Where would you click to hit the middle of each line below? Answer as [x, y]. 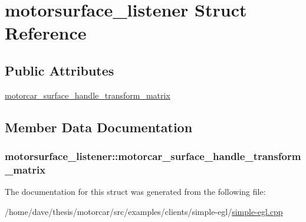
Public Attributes [60, 70]
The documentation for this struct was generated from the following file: [135, 192]
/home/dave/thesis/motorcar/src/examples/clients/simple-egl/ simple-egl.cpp [144, 211]
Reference [46, 33]
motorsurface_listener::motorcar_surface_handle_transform [153, 156]
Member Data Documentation [99, 127]
